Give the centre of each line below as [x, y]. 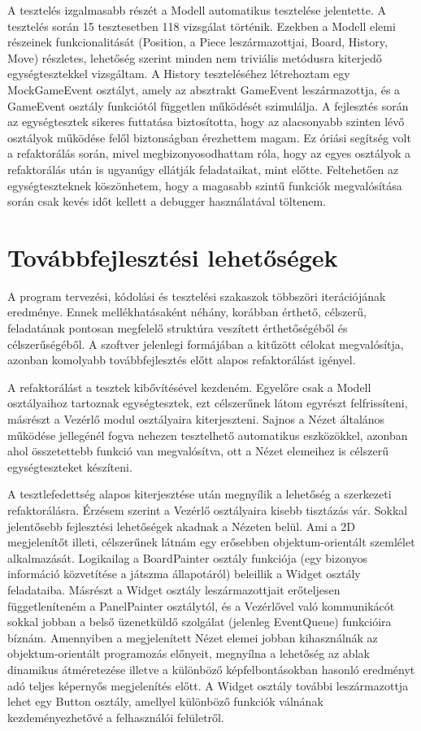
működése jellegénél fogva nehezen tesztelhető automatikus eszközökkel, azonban [208, 435]
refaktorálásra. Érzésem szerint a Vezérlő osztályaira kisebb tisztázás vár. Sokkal [208, 509]
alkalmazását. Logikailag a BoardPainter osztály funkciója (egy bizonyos [188, 557]
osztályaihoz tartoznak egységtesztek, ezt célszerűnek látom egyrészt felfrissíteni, [208, 403]
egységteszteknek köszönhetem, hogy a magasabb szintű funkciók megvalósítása [205, 185]
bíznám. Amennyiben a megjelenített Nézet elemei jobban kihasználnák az [193, 637]
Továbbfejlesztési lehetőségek [173, 257]
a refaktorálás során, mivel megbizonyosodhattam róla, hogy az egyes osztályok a [209, 153]
